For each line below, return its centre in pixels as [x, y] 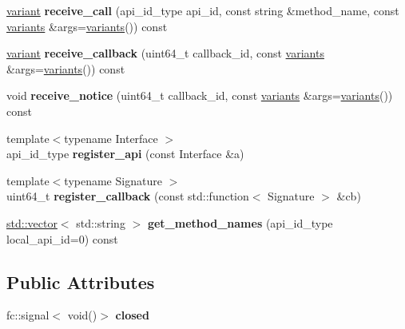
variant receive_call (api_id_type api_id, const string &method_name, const [203, 10]
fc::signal [28, 315]
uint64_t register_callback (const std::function [128, 196]
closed [132, 315]
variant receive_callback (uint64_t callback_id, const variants [165, 53]
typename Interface [111, 138]
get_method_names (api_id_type [240, 222]
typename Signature [113, 180]
